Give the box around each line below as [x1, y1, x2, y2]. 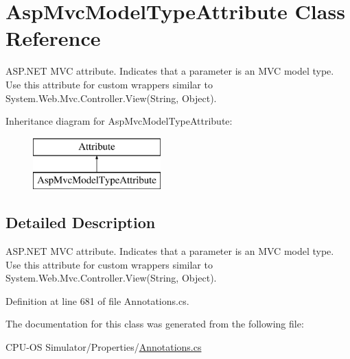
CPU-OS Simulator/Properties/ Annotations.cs [5, 340, 202, 354]
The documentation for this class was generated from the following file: [5, 317, 304, 331]
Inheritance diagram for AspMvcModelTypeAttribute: [5, 114, 233, 128]
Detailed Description [5, 212, 156, 233]
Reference [5, 24, 101, 52]
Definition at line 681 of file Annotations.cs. [5, 293, 189, 308]
